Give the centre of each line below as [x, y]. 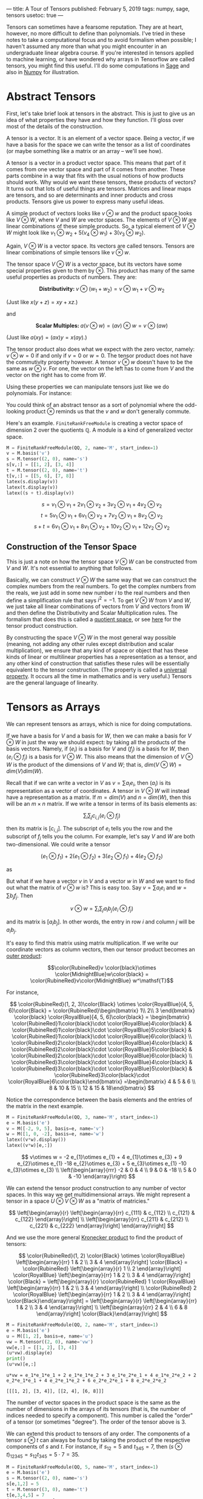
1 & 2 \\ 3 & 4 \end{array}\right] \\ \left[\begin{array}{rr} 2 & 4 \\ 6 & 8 [102, 1307]
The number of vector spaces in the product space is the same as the [93, 1402]
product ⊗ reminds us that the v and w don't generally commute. [108, 411]
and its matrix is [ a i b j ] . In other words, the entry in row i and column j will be [101, 922]
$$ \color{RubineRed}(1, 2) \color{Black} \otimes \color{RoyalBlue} [102, 1256]
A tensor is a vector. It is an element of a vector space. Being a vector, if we [101, 138]
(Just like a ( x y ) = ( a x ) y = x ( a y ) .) [47, 337]
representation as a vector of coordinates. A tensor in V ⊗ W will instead [98, 790]
